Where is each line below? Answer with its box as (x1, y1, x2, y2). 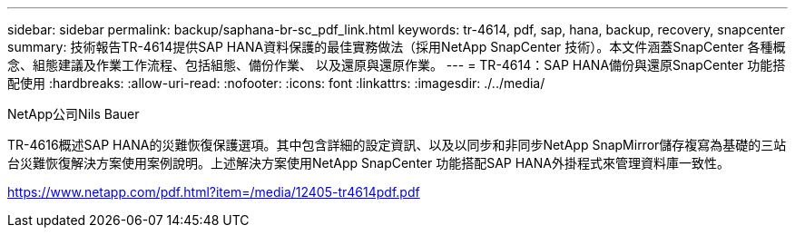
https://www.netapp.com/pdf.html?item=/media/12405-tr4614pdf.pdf (7, 184, 420, 200)
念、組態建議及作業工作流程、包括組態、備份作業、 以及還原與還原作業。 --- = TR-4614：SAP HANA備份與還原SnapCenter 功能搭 (7, 57, 786, 73)
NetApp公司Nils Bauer (7, 106, 140, 122)
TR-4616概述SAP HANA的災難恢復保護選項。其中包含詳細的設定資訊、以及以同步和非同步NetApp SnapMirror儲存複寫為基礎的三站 (7, 137, 787, 152)
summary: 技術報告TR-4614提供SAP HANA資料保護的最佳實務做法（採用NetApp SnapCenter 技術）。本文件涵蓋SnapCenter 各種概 (7, 39, 786, 54)
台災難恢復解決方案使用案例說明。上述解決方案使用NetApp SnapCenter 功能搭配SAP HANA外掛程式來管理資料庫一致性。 (7, 155, 730, 171)
